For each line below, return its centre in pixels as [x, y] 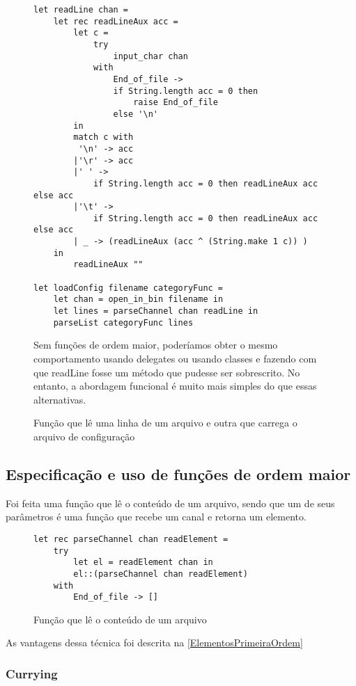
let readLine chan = [81, 10]
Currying [32, 673]
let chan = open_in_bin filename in [138, 300]
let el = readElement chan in [143, 563]
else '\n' [136, 114]
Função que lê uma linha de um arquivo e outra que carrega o [165, 423]
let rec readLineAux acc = [116, 21]
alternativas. [60, 399]
